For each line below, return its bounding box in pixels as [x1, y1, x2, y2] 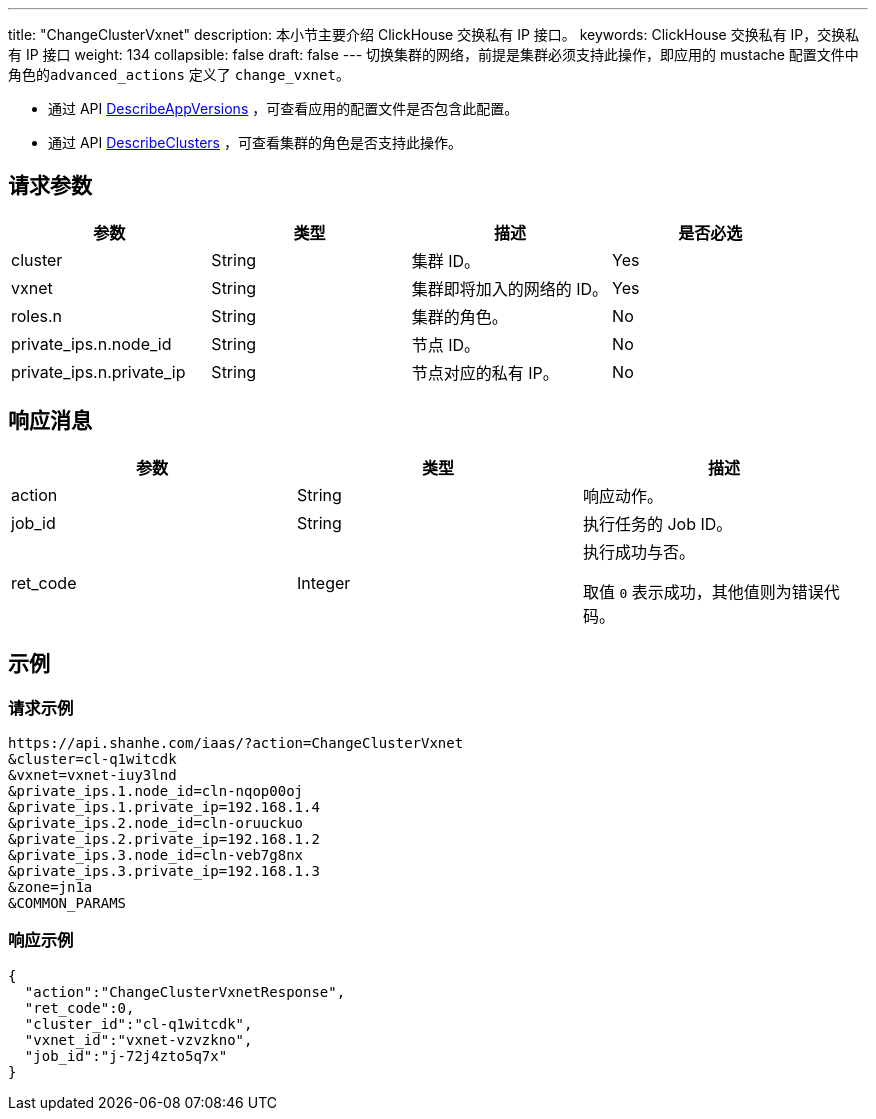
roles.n [11, 305, 63, 326]
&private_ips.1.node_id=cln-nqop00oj [8, 782, 304, 799]
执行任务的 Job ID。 [582, 513, 733, 534]
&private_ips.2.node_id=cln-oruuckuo [8, 814, 304, 831]
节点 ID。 [411, 334, 481, 355]
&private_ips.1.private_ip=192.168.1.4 [8, 798, 320, 815]
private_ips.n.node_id [11, 333, 172, 354]
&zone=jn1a [8, 878, 93, 895]
